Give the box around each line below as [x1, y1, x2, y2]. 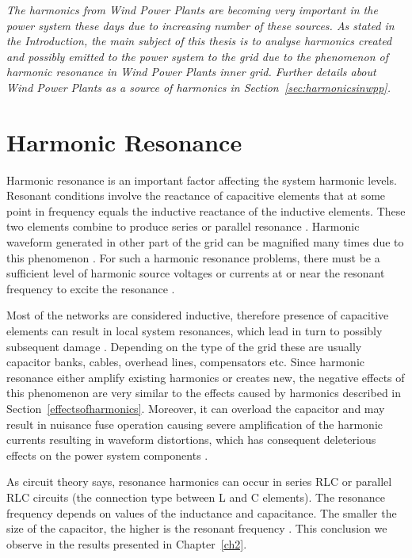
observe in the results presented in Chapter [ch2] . [6, 535, 247, 552]
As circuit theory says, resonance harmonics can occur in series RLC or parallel [6, 473, 392, 490]
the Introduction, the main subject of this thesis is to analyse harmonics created [6, 32, 392, 49]
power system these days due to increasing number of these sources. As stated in [6, 17, 395, 33]
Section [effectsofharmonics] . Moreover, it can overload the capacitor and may [6, 400, 385, 416]
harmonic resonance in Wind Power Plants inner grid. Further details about [6, 63, 376, 80]
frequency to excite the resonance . [6, 280, 175, 296]
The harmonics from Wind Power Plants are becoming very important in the [6, 2, 378, 17]
